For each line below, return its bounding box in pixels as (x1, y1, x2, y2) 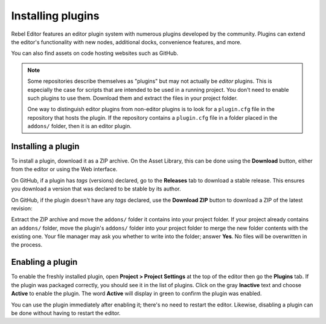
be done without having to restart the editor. (11, 309, 121, 317)
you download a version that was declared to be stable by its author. (11, 185, 181, 193)
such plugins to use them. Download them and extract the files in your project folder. (27, 94, 238, 102)
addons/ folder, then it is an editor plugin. (27, 123, 132, 130)
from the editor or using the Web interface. (11, 166, 118, 173)
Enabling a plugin (11, 257, 78, 267)
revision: (11, 204, 33, 212)
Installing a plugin (11, 141, 80, 151)
